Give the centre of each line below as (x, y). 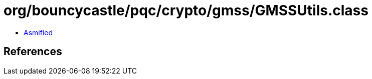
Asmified (38, 32)
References (33, 52)
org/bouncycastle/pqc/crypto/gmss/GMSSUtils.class (186, 10)
